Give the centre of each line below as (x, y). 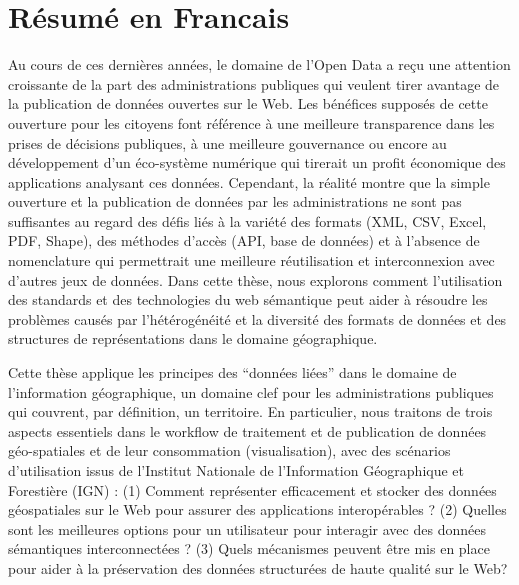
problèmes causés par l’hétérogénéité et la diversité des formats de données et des (257, 318)
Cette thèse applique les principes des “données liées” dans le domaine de (232, 372)
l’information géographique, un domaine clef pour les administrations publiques (251, 391)
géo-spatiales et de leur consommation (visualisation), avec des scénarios (229, 450)
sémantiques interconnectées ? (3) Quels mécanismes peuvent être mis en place (249, 548)
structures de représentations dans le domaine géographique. (193, 338)
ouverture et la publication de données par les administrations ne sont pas (235, 201)
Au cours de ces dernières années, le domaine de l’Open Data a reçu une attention (259, 64)
